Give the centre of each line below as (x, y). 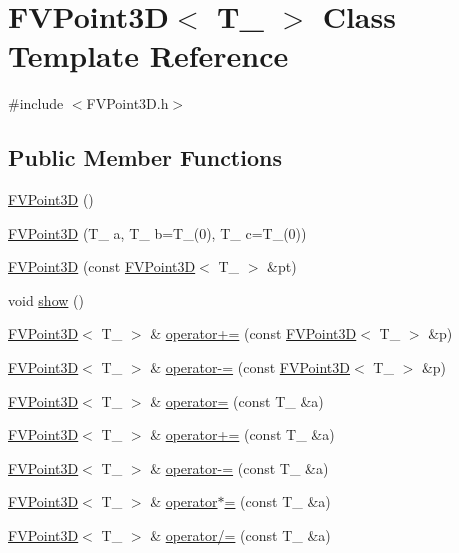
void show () (46, 299)
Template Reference (148, 55)
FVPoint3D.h (127, 103)
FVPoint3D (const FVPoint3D (102, 266)
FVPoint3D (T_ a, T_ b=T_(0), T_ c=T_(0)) (157, 232)
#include (36, 103)
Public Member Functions (145, 157)
